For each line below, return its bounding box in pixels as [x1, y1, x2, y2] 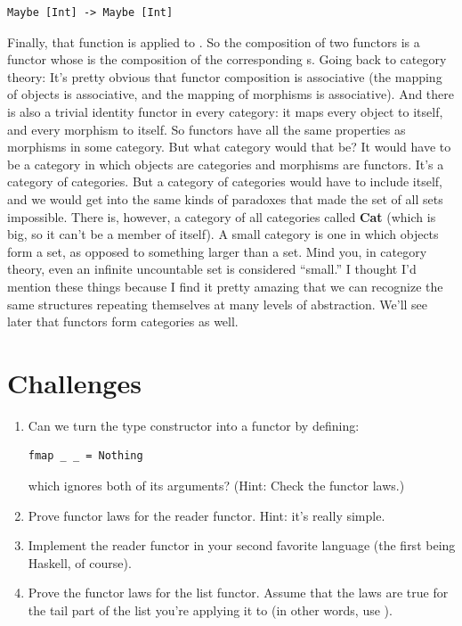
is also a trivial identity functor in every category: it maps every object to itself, [7, 102, 443, 120]
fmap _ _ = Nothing [28, 449, 143, 463]
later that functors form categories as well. [7, 312, 239, 331]
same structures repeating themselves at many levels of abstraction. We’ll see [7, 294, 428, 313]
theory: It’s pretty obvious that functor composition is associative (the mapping [7, 67, 442, 86]
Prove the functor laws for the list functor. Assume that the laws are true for [28, 583, 449, 602]
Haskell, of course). [28, 553, 132, 572]
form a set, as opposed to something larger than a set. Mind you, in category [7, 242, 427, 260]
